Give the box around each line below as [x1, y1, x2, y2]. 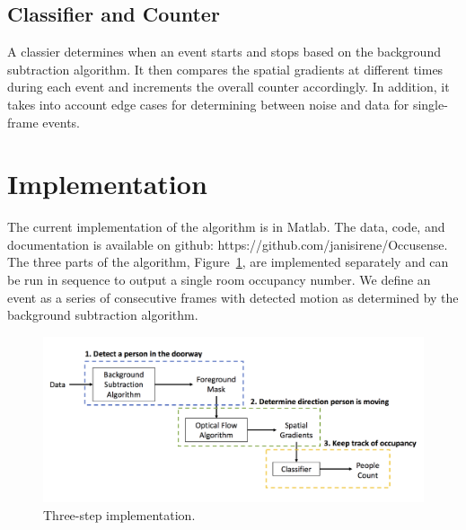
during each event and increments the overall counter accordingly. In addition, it [7, 77, 450, 96]
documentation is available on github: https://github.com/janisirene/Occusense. [7, 234, 448, 253]
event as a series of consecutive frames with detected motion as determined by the [7, 287, 459, 306]
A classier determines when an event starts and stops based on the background [7, 42, 441, 61]
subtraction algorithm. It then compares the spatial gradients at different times [7, 59, 444, 78]
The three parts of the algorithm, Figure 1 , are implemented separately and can [7, 252, 449, 271]
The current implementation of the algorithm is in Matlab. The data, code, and [7, 217, 445, 236]
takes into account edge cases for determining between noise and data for [7, 94, 409, 113]
